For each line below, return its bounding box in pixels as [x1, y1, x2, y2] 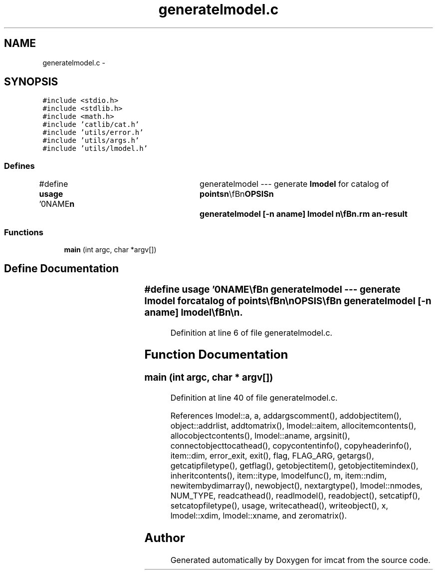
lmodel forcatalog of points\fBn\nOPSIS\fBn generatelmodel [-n [144, 295, 432, 307]
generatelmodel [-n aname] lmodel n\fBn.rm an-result [200, 209, 408, 219]
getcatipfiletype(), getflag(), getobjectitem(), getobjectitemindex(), [170, 461, 419, 471]
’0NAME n [39, 199, 75, 209]
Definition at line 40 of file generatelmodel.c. [170, 393, 338, 403]
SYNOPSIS [4, 75, 58, 88]
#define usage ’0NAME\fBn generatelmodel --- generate [144, 283, 401, 295]
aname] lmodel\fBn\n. [144, 306, 243, 318]
